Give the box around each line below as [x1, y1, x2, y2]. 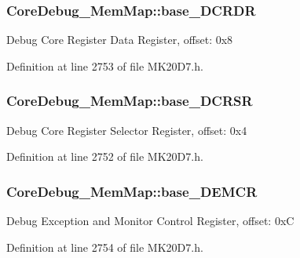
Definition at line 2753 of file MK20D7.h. [6, 57, 203, 74]
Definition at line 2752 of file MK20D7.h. [6, 148, 203, 165]
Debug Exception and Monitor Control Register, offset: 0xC [6, 213, 295, 229]
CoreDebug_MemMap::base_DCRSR [6, 91, 253, 111]
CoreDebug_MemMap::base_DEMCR [6, 181, 258, 201]
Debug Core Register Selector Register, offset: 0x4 [6, 122, 247, 138]
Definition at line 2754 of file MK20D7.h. [6, 238, 203, 255]
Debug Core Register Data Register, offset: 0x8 [6, 31, 233, 48]
